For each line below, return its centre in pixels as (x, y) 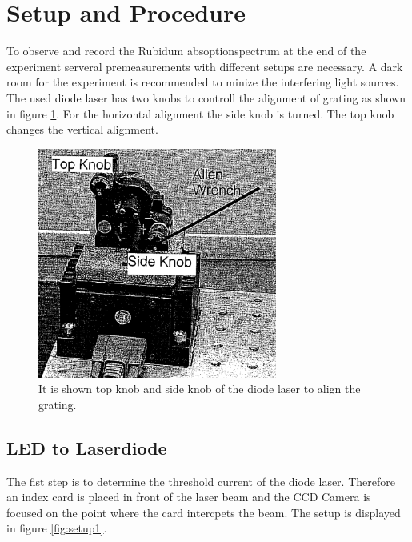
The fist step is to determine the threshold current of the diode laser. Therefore (201, 481)
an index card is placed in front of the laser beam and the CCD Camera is (189, 497)
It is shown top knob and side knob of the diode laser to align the (200, 389)
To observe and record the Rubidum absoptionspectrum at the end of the (186, 51)
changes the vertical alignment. (82, 129)
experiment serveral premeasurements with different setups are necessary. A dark (205, 66)
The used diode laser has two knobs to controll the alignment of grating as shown (206, 97)
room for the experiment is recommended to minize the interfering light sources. (203, 82)
